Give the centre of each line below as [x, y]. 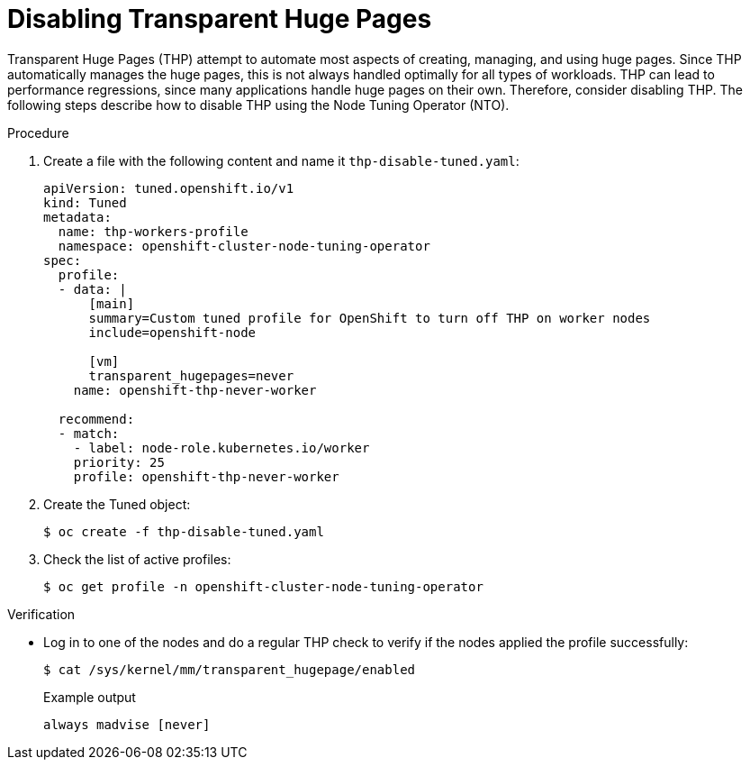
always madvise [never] [127, 724]
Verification [41, 614]
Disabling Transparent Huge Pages [220, 19]
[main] [112, 303]
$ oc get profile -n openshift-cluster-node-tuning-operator [263, 586]
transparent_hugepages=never [191, 375]
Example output [90, 697]
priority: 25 [119, 462]
